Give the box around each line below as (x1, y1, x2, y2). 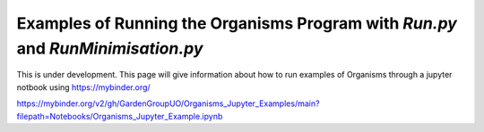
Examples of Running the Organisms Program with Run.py (16, 13, 457, 33)
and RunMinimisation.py (16, 38, 203, 58)
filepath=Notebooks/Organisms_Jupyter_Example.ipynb (16, 111, 223, 121)
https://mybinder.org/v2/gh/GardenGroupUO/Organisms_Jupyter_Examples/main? (16, 98, 320, 109)
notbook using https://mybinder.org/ (16, 81, 151, 93)
